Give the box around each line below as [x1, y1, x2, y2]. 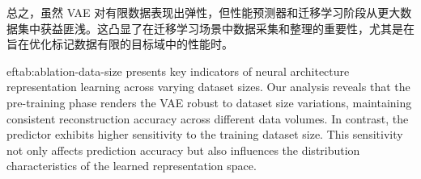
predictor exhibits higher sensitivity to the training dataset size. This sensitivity [6, 126, 403, 143]
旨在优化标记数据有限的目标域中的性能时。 [6, 35, 233, 52]
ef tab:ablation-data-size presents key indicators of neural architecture [6, 62, 350, 79]
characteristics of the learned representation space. [6, 157, 257, 174]
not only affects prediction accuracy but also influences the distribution [6, 141, 360, 158]
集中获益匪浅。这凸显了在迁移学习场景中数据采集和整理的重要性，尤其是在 [17, 19, 415, 36]
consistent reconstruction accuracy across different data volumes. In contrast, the [6, 110, 409, 127]
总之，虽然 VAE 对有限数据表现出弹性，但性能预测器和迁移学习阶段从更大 [6, 4, 401, 20]
